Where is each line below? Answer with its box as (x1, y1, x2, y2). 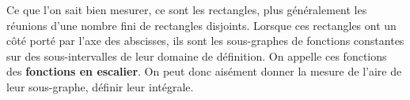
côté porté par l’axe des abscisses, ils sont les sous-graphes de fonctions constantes (6, 32, 404, 49)
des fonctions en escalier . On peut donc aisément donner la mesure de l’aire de (6, 63, 402, 80)
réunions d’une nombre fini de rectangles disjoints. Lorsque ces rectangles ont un (6, 17, 397, 33)
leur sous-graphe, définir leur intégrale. (6, 78, 194, 94)
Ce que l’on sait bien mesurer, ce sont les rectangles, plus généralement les (6, 2, 367, 17)
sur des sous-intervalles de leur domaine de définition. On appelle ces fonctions (6, 47, 387, 64)
